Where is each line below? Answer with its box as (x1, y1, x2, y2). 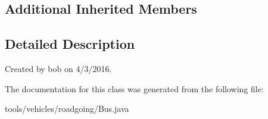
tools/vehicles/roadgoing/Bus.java (5, 102, 129, 115)
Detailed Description (5, 35, 135, 53)
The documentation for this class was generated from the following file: (5, 82, 264, 95)
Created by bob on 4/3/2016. (5, 62, 112, 74)
